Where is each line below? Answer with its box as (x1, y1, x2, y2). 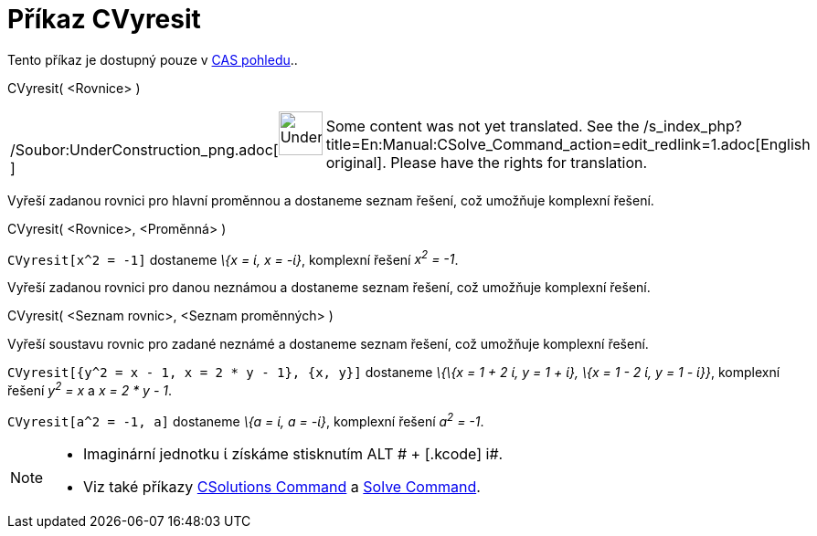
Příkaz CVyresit (7, 4, 201, 35)
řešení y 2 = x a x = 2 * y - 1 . (7, 380, 173, 399)
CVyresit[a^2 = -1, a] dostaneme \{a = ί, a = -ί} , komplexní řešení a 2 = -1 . (7, 411, 484, 429)
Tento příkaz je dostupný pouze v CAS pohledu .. (7, 51, 298, 68)
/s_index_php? (642, 116, 742, 135)
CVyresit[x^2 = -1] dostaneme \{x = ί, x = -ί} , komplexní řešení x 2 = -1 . (7, 248, 459, 268)
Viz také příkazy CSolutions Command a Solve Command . (83, 477, 481, 496)
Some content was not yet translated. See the (325, 116, 640, 135)
